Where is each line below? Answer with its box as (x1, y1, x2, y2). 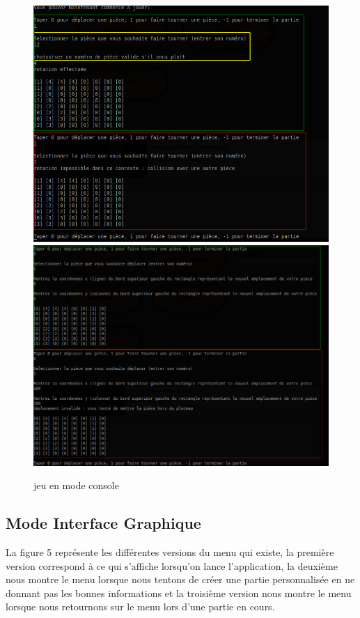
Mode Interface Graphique (6, 512, 201, 534)
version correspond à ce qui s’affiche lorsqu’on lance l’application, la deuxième (6, 558, 338, 573)
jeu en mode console (33, 478, 119, 493)
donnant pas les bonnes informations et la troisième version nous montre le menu (6, 585, 352, 600)
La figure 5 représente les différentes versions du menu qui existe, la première (6, 545, 334, 559)
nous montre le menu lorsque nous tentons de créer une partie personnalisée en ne (6, 572, 355, 587)
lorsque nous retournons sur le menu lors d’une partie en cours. (6, 599, 275, 614)
